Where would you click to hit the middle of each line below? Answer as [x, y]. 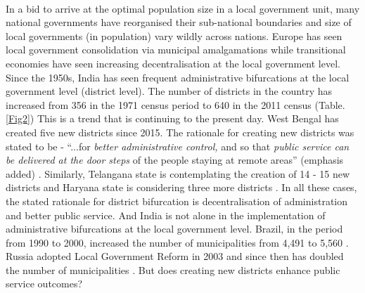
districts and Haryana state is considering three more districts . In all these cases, [181, 187]
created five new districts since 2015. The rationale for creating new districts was [180, 132]
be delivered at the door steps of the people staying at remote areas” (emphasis [175, 160]
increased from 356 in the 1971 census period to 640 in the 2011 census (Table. [175, 104]
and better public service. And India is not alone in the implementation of [166, 215]
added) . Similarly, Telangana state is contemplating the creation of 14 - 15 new [178, 173]
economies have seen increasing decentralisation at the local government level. [173, 63]
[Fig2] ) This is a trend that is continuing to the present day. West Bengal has [172, 118]
